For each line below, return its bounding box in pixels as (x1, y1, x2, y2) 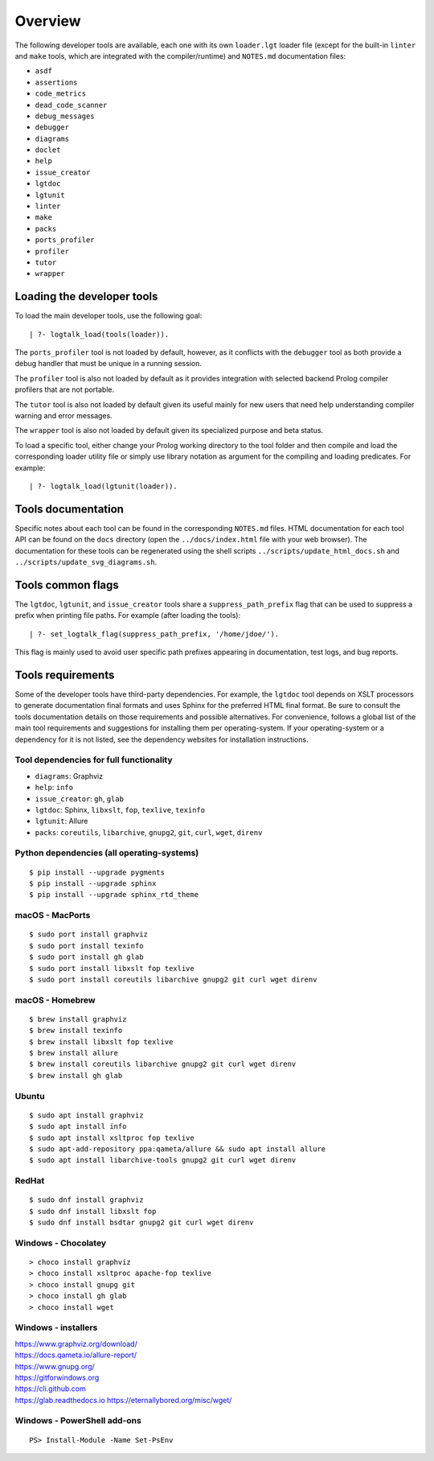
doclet (35, 146, 61, 154)
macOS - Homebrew (14, 994, 96, 1006)
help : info (35, 783, 74, 792)
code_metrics (35, 89, 87, 98)
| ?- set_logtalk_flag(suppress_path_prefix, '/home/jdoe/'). (29, 629, 280, 639)
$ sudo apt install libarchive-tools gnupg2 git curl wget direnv (29, 1155, 297, 1165)
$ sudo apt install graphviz (29, 1110, 144, 1120)
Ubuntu (14, 1090, 45, 1101)
